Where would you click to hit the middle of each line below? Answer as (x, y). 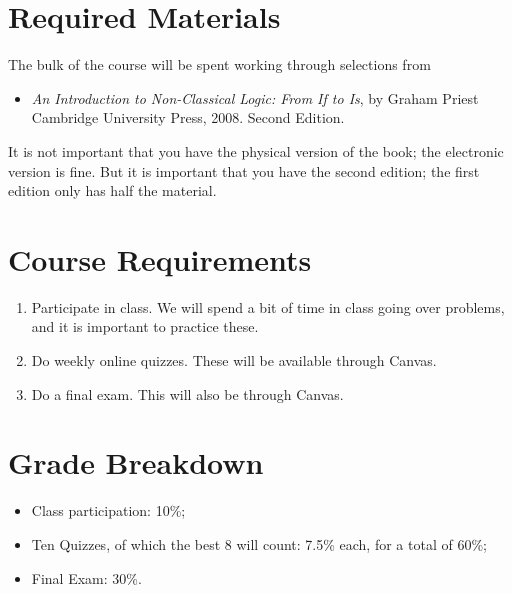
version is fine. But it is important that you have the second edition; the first (244, 170)
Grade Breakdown (136, 462)
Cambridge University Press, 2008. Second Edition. (188, 117)
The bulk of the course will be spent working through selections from (219, 64)
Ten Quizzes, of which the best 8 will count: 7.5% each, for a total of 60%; (259, 543)
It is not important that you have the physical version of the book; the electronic (256, 150)
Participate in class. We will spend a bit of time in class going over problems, (268, 306)
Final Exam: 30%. (86, 577)
